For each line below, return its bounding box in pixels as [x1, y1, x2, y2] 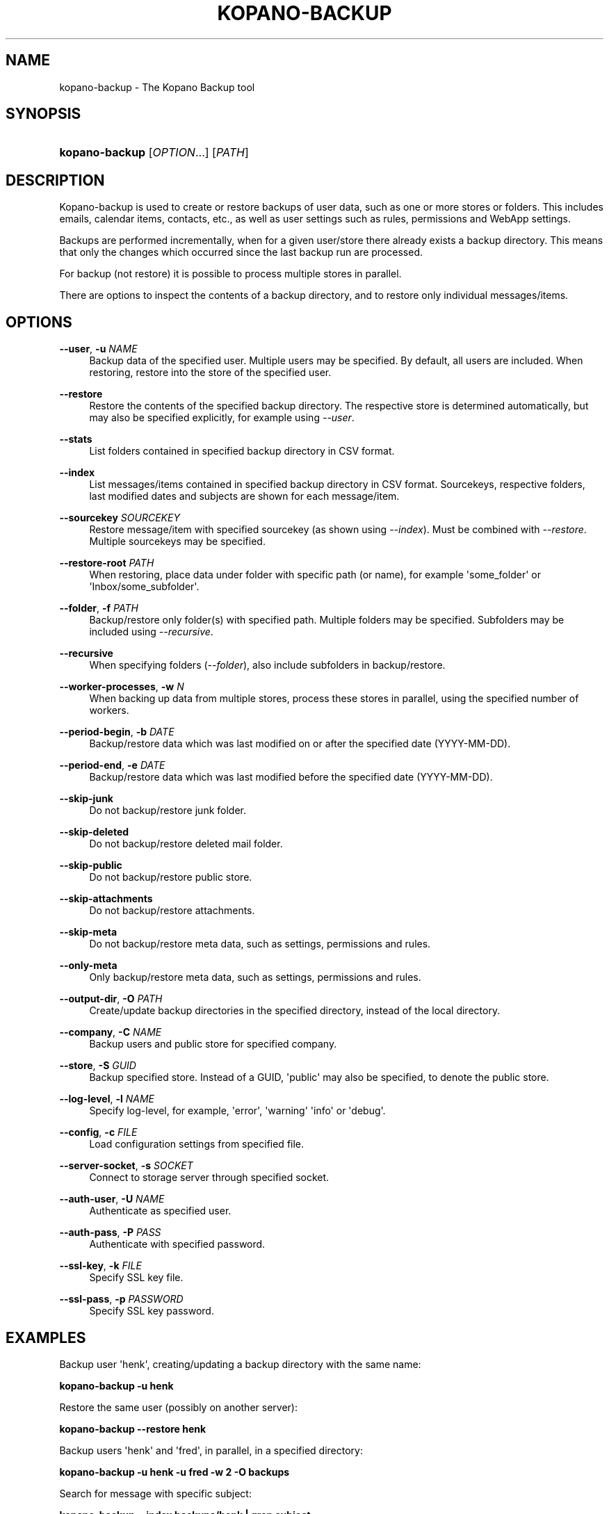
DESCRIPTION [6, 171, 105, 189]
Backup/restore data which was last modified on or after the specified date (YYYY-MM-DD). [89, 738, 511, 750]
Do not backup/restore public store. [89, 871, 252, 884]
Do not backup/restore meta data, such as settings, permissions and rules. [89, 938, 431, 950]
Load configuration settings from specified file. [89, 1138, 304, 1150]
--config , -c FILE [59, 1126, 138, 1139]
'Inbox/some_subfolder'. [89, 580, 200, 593]
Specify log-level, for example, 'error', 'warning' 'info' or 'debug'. [89, 1105, 386, 1117]
